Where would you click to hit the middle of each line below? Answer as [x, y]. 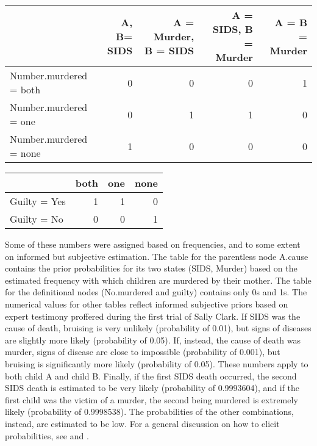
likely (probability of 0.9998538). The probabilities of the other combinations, [149, 412]
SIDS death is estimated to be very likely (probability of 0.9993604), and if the [152, 388]
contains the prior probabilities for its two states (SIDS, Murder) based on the [151, 268]
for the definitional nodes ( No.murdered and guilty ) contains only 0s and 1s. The [156, 292]
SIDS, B [233, 29]
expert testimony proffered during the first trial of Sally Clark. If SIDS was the [153, 316]
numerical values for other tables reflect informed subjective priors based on [147, 304]
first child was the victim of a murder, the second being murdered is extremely [151, 399]
